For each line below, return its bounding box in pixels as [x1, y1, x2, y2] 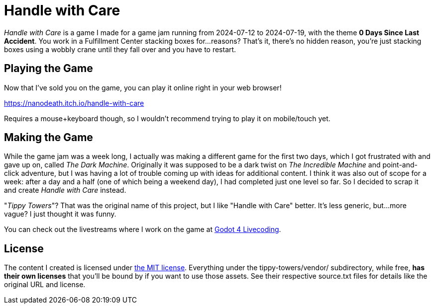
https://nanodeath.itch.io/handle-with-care [4, 98, 144, 107]
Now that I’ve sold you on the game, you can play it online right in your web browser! [4, 83, 282, 92]
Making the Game [4, 131, 93, 144]
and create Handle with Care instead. [4, 186, 126, 195]
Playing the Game [4, 62, 93, 75]
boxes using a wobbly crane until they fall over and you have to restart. [4, 45, 236, 54]
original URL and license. [4, 280, 86, 289]
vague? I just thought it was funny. [4, 210, 116, 219]
